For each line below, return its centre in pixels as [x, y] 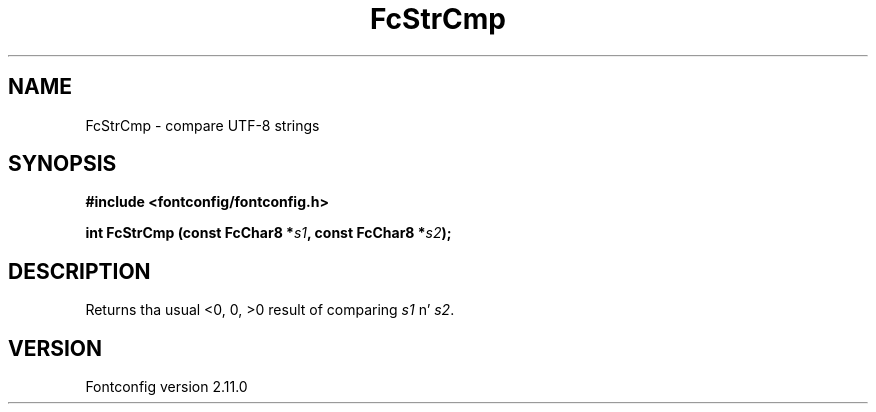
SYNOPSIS [62, 164]
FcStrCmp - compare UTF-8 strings [202, 125]
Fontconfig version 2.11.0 [166, 387]
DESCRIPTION [79, 271]
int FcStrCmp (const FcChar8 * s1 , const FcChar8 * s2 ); [268, 233]
